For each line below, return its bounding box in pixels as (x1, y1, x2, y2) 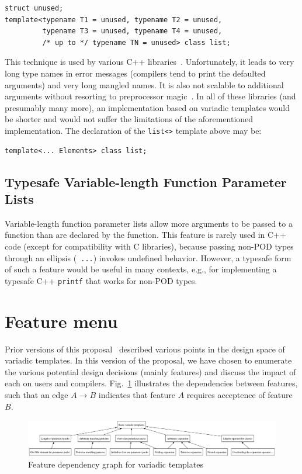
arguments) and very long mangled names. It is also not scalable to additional (5, 78, 284, 91)
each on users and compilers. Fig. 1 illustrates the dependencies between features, (5, 377, 298, 389)
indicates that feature (98, 388, 175, 400)
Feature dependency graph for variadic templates (28, 458, 203, 470)
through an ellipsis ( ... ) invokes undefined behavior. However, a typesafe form (5, 251, 291, 264)
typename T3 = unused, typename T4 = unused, (42, 27, 223, 36)
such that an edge (5, 388, 68, 400)
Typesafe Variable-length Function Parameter (5, 172, 287, 191)
